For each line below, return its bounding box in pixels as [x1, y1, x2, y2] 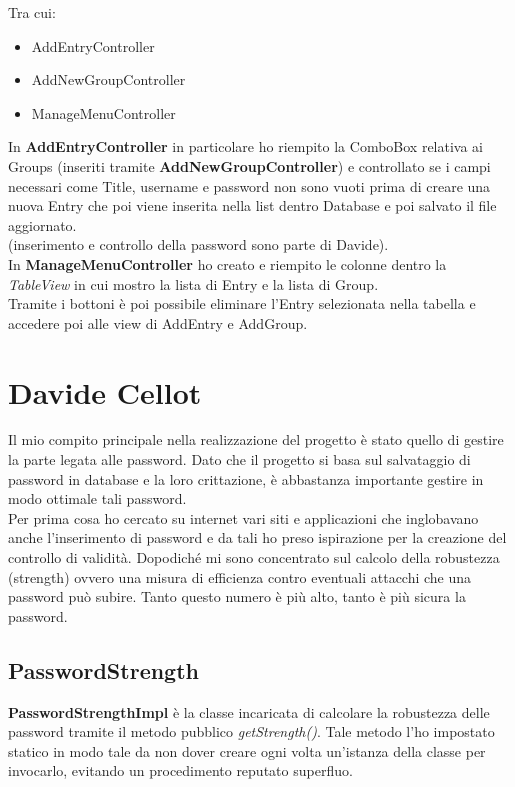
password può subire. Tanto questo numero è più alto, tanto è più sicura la [8, 586, 466, 607]
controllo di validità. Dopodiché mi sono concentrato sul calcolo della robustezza [8, 547, 500, 567]
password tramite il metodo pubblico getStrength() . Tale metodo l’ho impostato [8, 721, 495, 742]
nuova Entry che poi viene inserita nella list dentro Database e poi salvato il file [8, 195, 497, 216]
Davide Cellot [8, 371, 202, 412]
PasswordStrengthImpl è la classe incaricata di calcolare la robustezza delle [8, 701, 490, 722]
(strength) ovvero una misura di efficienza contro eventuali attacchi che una [8, 566, 472, 587]
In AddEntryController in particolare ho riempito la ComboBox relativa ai [8, 136, 484, 157]
